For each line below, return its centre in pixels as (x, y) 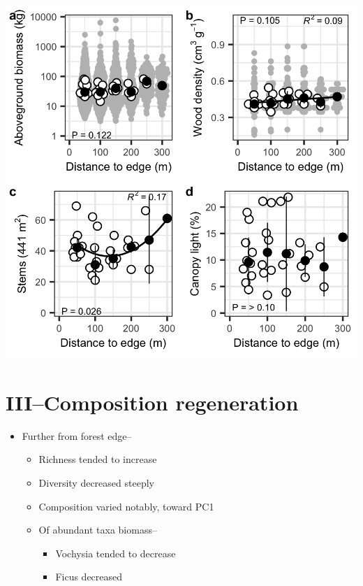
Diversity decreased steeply (96, 482)
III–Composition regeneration (152, 402)
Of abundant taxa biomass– (98, 530)
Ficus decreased (89, 577)
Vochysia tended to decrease (116, 553)
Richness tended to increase (98, 459)
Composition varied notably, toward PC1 (126, 506)
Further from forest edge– (77, 435)
